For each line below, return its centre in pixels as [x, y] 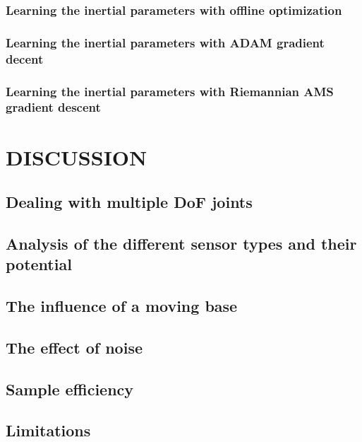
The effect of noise [74, 347]
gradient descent [53, 107]
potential [39, 264]
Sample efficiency [70, 389]
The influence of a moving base [122, 306]
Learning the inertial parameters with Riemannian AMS [170, 91]
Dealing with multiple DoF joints [129, 202]
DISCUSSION [77, 157]
